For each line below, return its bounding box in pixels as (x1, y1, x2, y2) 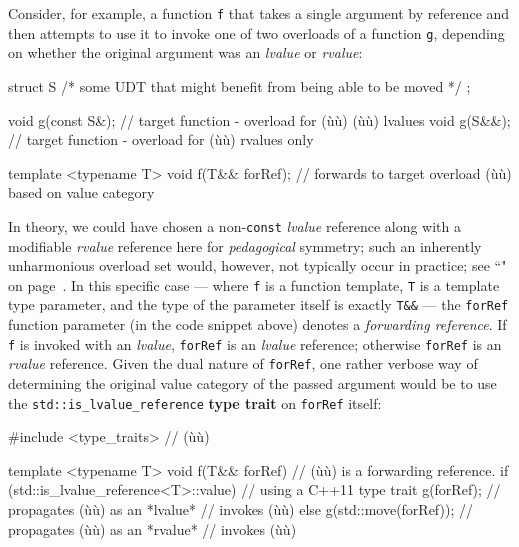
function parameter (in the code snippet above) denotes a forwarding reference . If (8, 314, 507, 335)
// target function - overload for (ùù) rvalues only (8, 129, 314, 150)
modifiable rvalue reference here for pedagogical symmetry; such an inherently (8, 235, 482, 256)
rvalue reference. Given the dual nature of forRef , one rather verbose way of (8, 353, 478, 374)
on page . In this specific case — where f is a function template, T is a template (8, 274, 500, 295)
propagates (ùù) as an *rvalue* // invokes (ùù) (8, 518, 297, 539)
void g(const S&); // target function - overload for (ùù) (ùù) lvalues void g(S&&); (8, 109, 511, 130)
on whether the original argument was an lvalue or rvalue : (8, 42, 363, 63)
